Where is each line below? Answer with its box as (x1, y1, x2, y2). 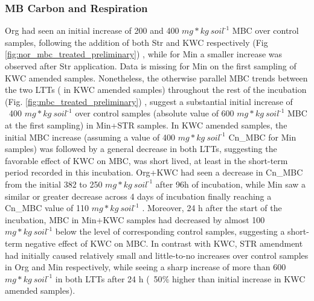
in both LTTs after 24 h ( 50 (55, 272, 162, 285)
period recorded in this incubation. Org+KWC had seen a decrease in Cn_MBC (5, 166, 303, 179)
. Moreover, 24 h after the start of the (142, 201, 282, 214)
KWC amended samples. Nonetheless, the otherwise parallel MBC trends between (5, 71, 308, 84)
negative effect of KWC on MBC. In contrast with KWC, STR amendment (25, 236, 303, 249)
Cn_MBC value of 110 (5, 201, 89, 214)
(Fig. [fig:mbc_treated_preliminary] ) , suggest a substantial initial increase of (5, 95, 293, 107)
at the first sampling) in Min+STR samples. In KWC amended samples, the (5, 118, 287, 131)
